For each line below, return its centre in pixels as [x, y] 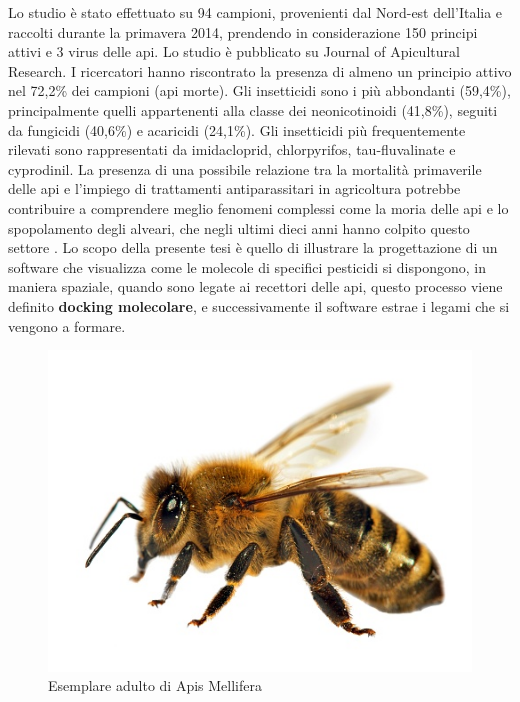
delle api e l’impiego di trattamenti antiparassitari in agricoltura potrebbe [234, 188]
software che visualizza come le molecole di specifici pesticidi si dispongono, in [247, 266]
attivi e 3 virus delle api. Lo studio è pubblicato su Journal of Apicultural [234, 51]
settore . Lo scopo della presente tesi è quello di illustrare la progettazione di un [253, 247]
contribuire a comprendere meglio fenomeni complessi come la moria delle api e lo [258, 207]
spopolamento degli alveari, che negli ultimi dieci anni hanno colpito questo [239, 227]
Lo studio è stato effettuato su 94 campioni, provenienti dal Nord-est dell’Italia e [255, 12]
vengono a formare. [67, 325]
